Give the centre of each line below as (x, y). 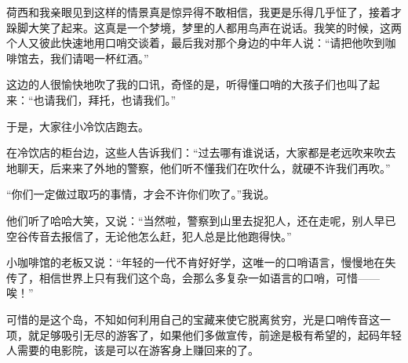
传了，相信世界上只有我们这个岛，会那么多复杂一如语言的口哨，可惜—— (193, 277)
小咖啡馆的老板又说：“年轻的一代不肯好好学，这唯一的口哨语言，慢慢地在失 (201, 262)
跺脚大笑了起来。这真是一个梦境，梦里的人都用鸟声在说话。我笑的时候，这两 (204, 27)
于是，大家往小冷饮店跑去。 (78, 126)
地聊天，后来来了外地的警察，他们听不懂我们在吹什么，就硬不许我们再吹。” (199, 167)
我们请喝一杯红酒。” (99, 58)
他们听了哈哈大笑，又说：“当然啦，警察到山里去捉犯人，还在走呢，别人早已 (201, 220)
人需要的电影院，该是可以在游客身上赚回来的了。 (133, 350)
